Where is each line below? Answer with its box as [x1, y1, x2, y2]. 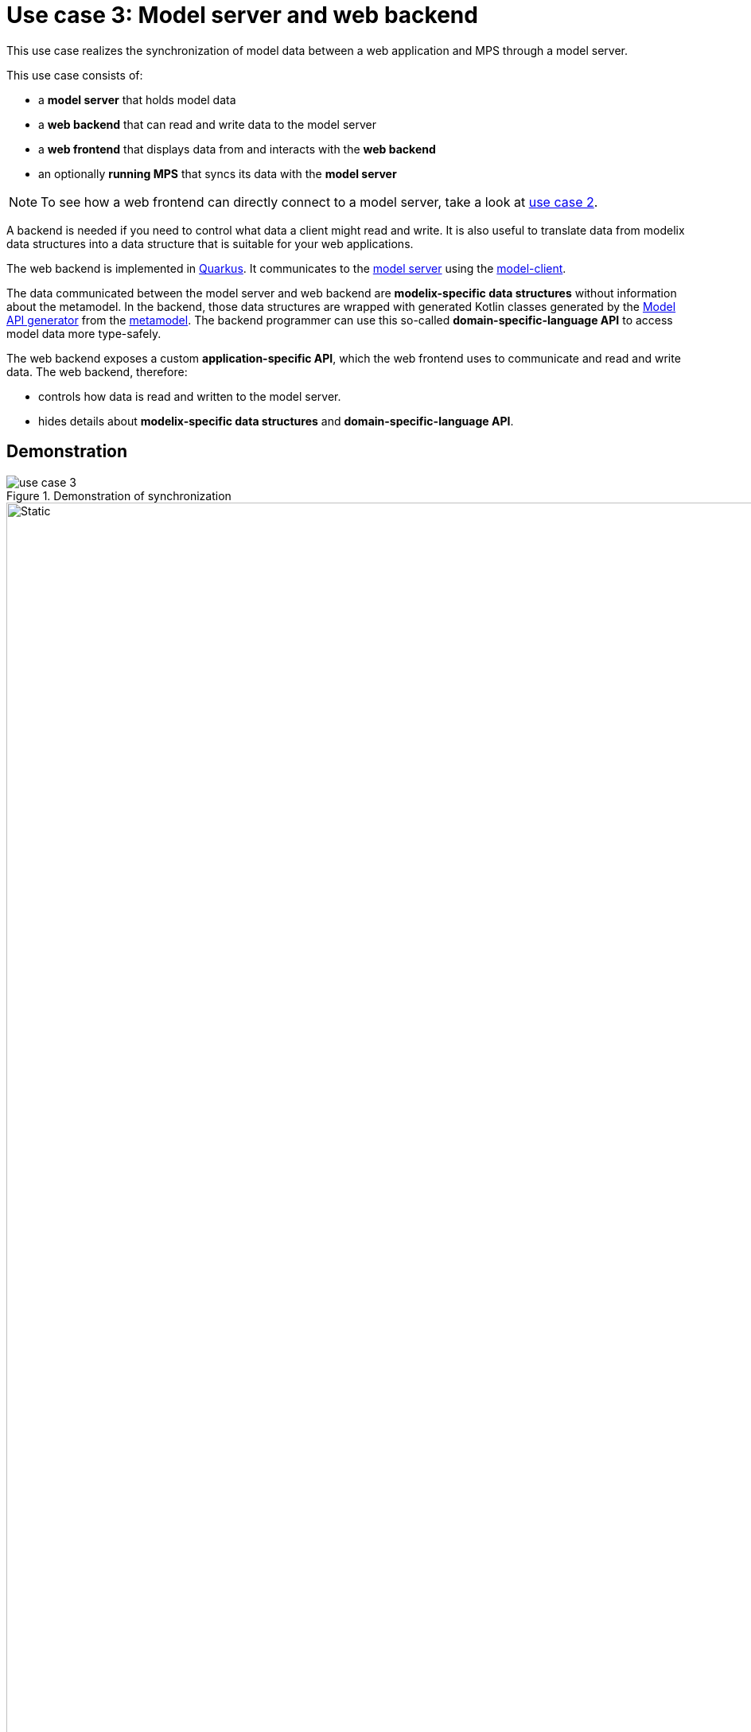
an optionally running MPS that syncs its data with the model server [38, 166, 397, 181]
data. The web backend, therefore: [6, 364, 188, 379]
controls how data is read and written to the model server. [38, 389, 341, 403]
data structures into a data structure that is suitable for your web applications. [6, 236, 414, 250]
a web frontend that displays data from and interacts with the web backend [38, 142, 436, 156]
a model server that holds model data [38, 92, 236, 107]
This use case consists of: [6, 68, 143, 82]
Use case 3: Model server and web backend [6, 2, 478, 29]
